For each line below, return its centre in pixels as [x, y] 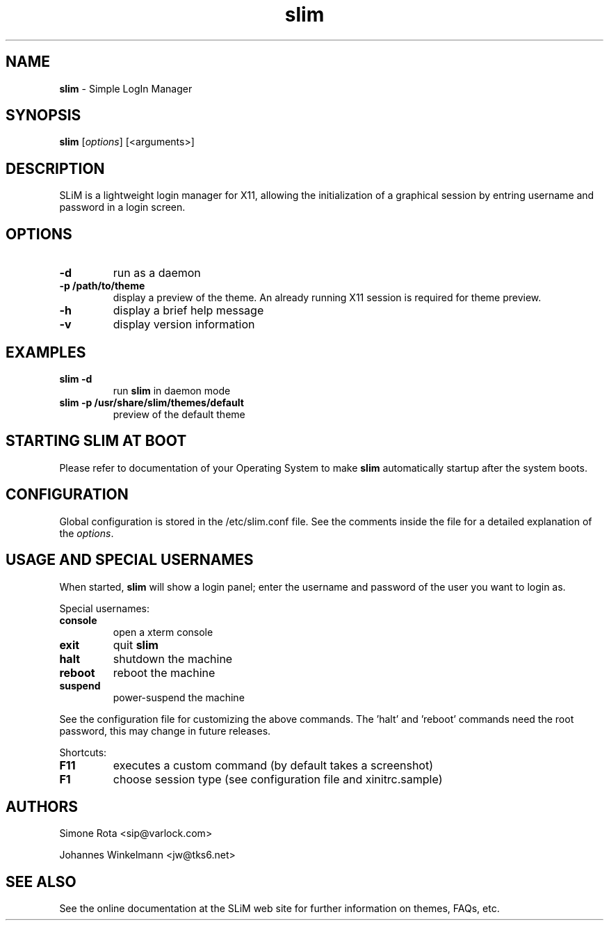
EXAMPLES [46, 352]
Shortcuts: [83, 752]
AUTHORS [42, 806]
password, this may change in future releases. [165, 731]
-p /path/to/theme [102, 286]
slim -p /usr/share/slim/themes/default [152, 402]
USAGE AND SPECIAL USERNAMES [130, 560]
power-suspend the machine [179, 697]
